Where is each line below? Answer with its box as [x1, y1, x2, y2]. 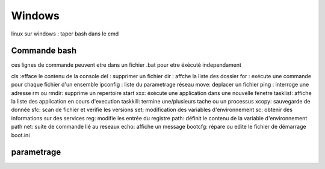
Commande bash [11, 46, 77, 56]
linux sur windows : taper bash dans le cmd [11, 30, 119, 37]
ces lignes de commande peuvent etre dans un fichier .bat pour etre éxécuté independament [11, 61, 242, 69]
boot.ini [11, 131, 30, 138]
